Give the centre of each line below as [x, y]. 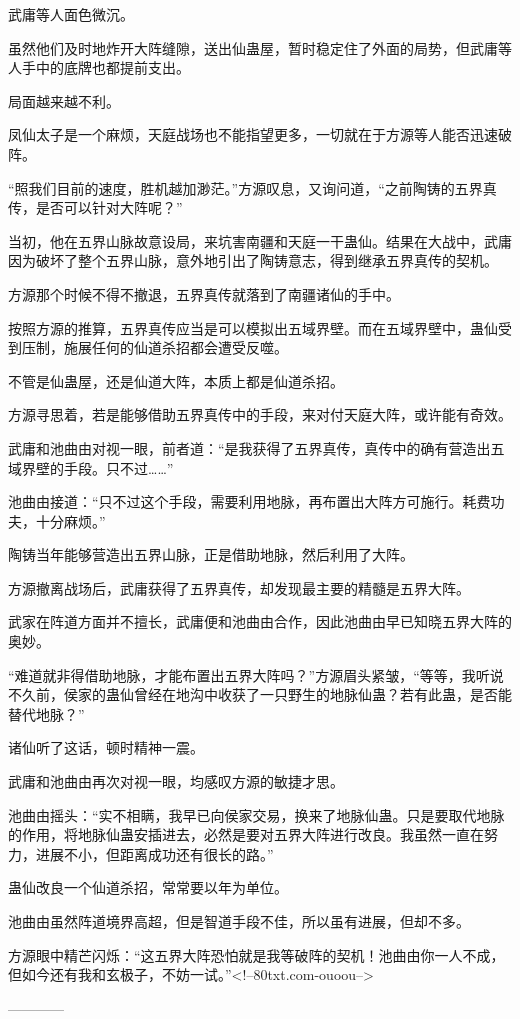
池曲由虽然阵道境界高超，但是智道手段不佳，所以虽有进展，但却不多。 [239, 921]
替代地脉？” [46, 713]
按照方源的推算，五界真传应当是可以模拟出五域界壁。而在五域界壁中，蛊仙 [253, 327]
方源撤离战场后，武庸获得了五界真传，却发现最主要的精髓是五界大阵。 [239, 587]
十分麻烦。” [70, 520]
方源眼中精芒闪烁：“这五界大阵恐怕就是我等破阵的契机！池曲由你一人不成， [256, 954]
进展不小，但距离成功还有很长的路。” [154, 853]
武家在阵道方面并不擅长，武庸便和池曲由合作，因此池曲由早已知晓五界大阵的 [260, 621]
